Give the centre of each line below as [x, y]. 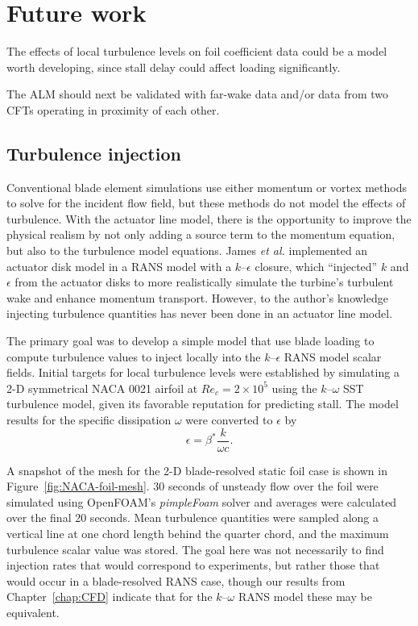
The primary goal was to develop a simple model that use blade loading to [190, 341]
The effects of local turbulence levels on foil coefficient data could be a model [197, 51]
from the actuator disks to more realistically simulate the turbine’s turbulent [204, 282]
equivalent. [33, 613]
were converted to [229, 420]
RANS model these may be [305, 597]
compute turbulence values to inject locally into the [134, 356]
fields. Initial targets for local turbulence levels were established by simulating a [203, 372]
